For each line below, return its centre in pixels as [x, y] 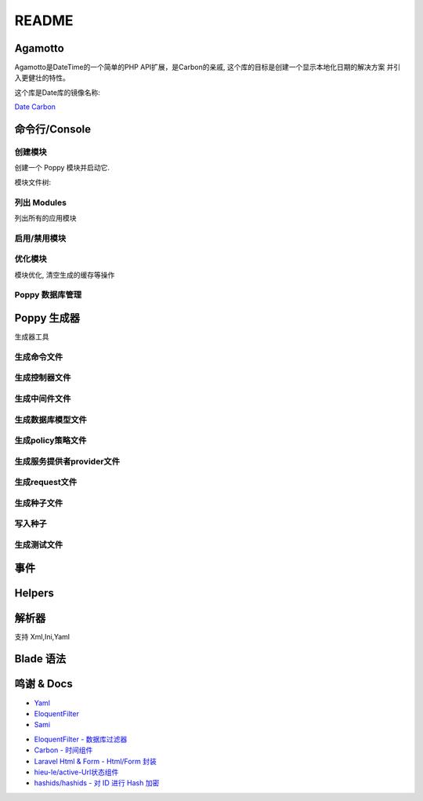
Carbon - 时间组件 [63, 750]
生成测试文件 [39, 544]
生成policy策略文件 [51, 441]
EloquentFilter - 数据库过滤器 [81, 739]
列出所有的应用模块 [45, 218]
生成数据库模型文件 [51, 420]
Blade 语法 [40, 659]
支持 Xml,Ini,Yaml [42, 636]
